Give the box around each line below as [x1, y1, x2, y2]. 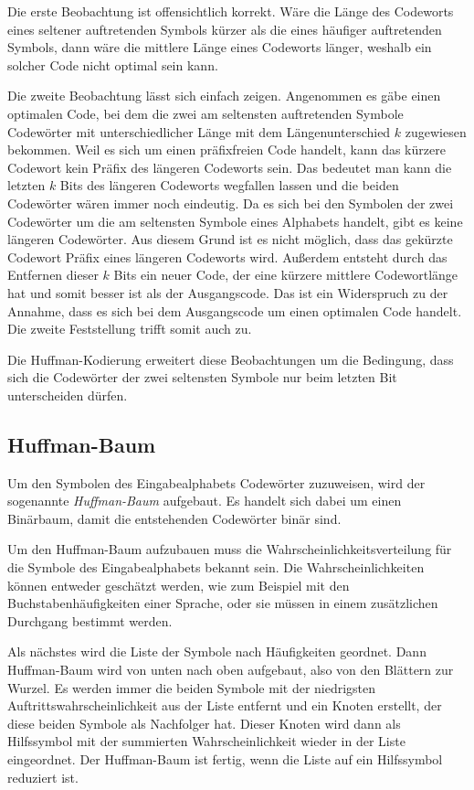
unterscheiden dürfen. [7, 385, 128, 404]
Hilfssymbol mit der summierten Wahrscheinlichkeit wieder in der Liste [7, 731, 406, 751]
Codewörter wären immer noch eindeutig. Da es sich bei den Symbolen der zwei [7, 193, 454, 212]
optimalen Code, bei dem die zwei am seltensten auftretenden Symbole [7, 103, 404, 123]
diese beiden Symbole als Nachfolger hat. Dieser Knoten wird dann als [7, 713, 401, 732]
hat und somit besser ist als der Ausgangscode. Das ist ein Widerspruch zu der [7, 283, 448, 302]
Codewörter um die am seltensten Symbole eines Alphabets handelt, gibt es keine [7, 211, 463, 230]
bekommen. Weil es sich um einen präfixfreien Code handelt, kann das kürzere [7, 140, 446, 159]
